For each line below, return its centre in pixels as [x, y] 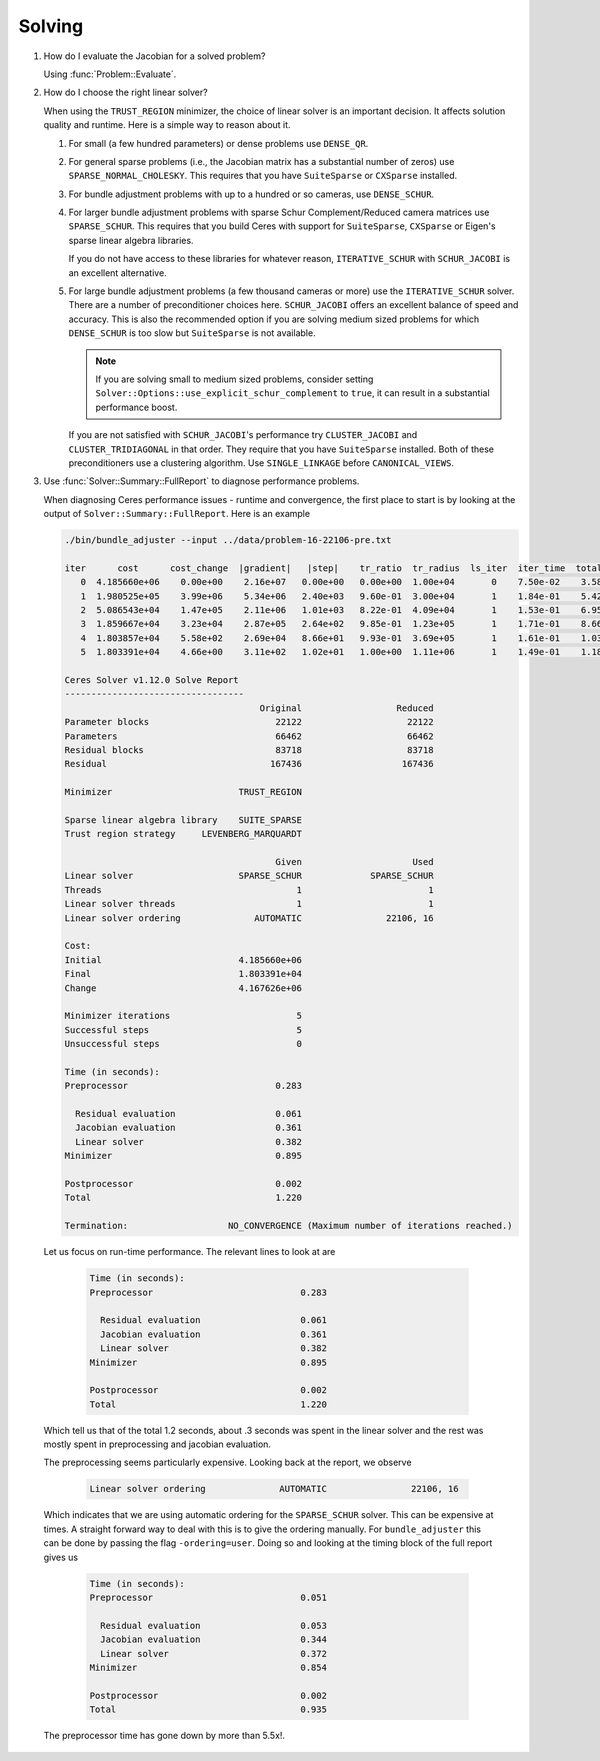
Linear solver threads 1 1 [249, 904]
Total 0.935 [208, 1709]
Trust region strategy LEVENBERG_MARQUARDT [183, 834]
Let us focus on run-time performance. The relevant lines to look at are [189, 1252]
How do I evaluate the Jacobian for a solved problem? [154, 56]
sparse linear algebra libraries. [131, 240]
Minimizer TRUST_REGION [183, 792]
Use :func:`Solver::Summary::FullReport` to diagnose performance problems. [201, 481]
